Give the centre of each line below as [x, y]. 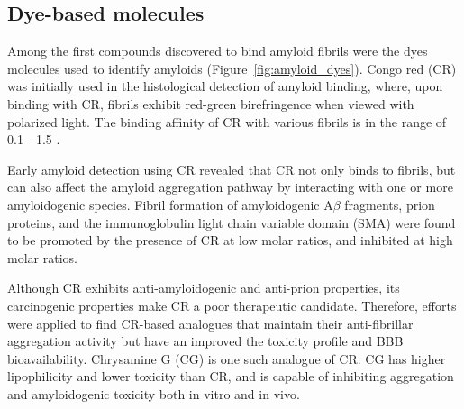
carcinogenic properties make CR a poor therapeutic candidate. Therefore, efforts [232, 305]
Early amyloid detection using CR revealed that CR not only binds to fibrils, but [232, 169]
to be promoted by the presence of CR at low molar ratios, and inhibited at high [230, 240]
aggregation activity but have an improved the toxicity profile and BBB [205, 341]
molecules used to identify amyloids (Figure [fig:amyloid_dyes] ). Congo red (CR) [232, 68]
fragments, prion [390, 204]
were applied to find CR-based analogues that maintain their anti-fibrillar [210, 323]
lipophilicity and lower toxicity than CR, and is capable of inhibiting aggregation [231, 376]
